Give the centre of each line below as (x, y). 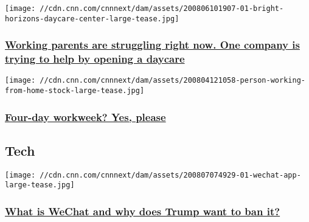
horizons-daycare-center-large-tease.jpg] (92, 19)
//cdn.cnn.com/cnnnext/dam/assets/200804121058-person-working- (172, 81)
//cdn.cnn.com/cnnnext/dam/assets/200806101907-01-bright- (162, 9)
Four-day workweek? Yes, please (85, 116)
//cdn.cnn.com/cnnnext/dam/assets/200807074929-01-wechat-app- (170, 175)
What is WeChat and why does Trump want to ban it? (143, 211)
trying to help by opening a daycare (95, 59)
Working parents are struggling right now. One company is (152, 45)
